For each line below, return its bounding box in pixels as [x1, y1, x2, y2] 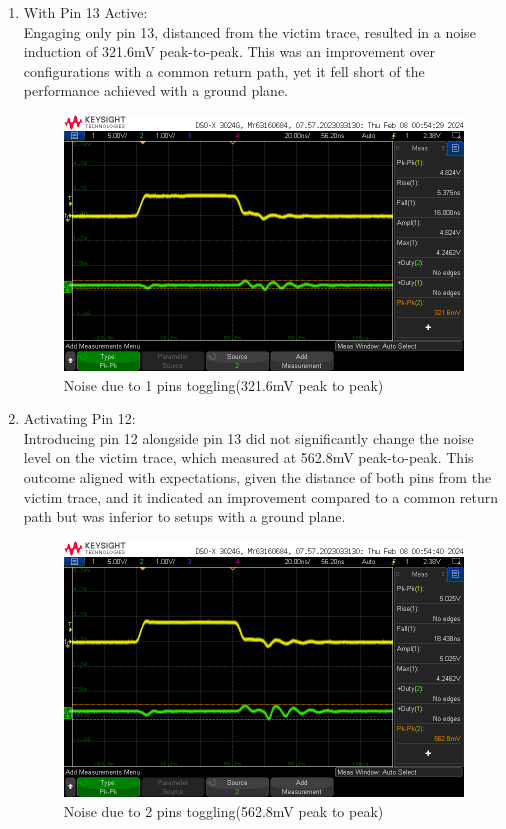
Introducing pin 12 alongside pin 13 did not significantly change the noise [23, 427, 474, 448]
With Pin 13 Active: [23, 2, 148, 22]
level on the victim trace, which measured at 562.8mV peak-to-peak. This [23, 447, 474, 468]
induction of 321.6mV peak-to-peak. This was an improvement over [23, 41, 436, 62]
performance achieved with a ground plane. [23, 80, 288, 101]
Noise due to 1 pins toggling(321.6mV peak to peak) [63, 374, 384, 395]
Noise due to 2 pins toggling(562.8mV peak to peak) [63, 800, 384, 821]
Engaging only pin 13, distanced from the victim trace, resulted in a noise [23, 21, 476, 42]
